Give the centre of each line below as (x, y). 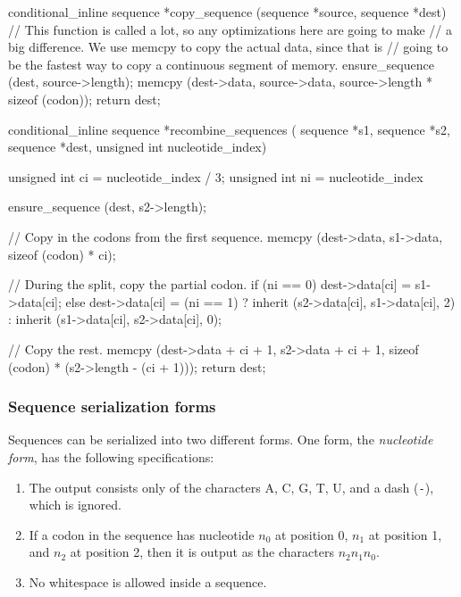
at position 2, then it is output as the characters (202, 552)
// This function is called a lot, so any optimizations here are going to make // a (230, 29)
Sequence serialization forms (112, 406)
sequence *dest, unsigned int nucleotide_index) (138, 147)
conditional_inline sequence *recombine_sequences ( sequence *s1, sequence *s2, (229, 129)
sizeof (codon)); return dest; (84, 99)
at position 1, (405, 534)
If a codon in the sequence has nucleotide (142, 534)
